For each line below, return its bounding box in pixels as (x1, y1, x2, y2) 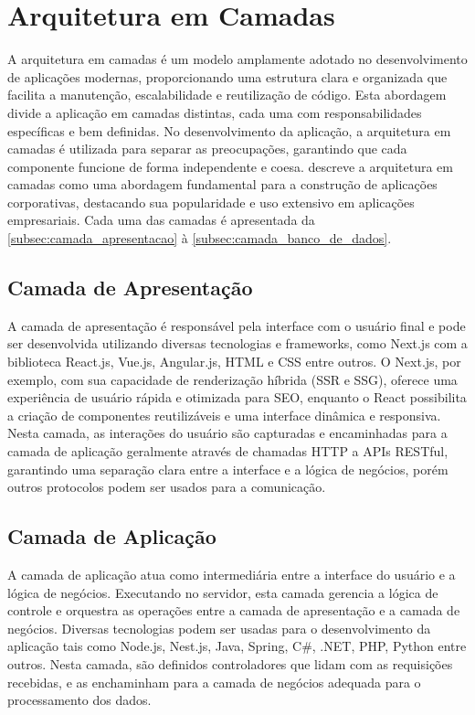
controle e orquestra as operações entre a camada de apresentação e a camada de (7, 601, 460, 620)
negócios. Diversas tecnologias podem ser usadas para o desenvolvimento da (7, 618, 431, 637)
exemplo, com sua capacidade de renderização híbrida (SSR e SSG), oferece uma (7, 369, 458, 389)
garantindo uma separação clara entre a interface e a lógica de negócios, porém (7, 459, 449, 478)
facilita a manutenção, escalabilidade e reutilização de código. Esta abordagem (7, 85, 447, 104)
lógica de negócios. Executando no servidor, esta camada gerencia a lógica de (7, 582, 438, 602)
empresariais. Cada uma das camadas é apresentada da (7, 210, 315, 229)
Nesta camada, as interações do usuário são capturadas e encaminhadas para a (7, 423, 448, 443)
